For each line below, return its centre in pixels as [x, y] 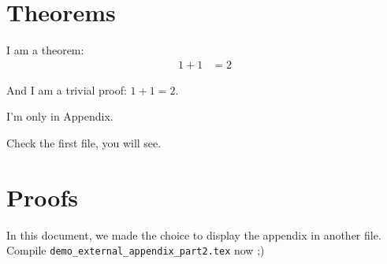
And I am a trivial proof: [67, 89]
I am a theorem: [45, 50]
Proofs [42, 197]
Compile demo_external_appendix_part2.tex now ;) [136, 250]
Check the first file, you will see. [84, 142]
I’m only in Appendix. [60, 116]
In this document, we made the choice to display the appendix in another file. [194, 234]
